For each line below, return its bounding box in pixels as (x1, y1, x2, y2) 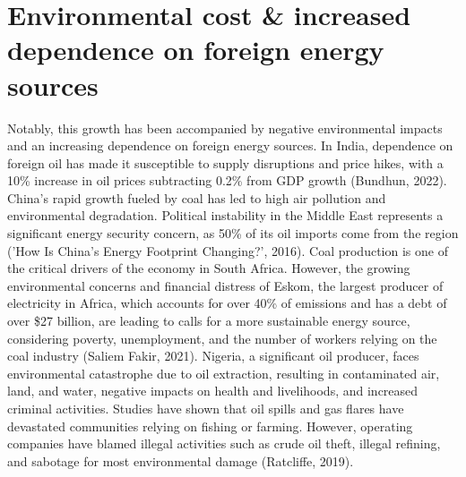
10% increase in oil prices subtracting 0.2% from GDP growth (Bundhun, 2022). (7, 171, 447, 190)
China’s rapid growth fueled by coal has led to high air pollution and (7, 188, 386, 207)
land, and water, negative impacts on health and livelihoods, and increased (7, 381, 419, 400)
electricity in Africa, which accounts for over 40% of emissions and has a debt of (7, 294, 447, 312)
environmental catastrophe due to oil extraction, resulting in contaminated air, (7, 363, 440, 382)
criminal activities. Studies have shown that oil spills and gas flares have (7, 399, 404, 417)
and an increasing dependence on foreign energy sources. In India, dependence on (7, 136, 453, 155)
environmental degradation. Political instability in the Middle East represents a (7, 206, 444, 225)
